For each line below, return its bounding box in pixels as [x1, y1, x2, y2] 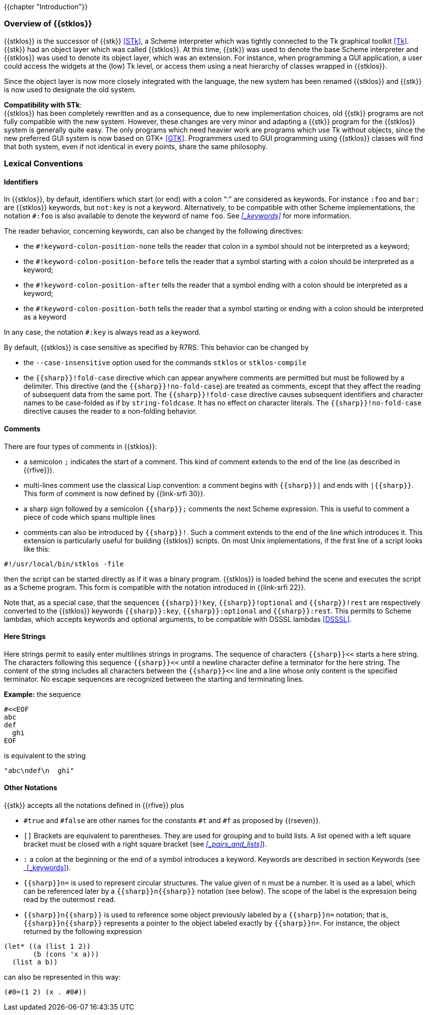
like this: [24, 544, 50, 553]
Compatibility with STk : [4, 100, 82, 109]
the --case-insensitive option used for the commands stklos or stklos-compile [24, 358, 306, 367]
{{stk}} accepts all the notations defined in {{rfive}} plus [4, 801, 184, 809]
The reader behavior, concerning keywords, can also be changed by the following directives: [4, 227, 303, 236]
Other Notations [4, 783, 57, 792]
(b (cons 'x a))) [33, 950, 99, 958]
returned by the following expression [24, 927, 142, 935]
